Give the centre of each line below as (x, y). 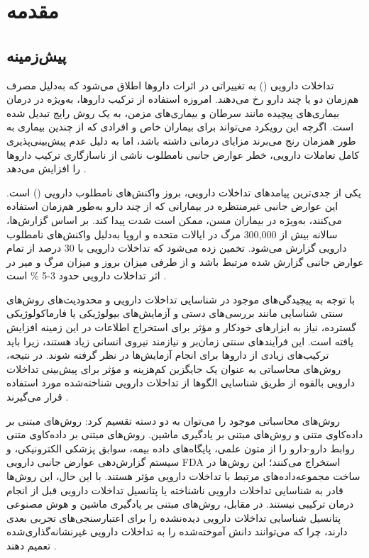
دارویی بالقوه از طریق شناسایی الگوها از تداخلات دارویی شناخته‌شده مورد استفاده (181, 383)
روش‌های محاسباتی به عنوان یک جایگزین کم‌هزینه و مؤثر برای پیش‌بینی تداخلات (174, 368)
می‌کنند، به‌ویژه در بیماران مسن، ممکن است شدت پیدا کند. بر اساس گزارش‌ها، (174, 219)
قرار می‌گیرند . (38, 397)
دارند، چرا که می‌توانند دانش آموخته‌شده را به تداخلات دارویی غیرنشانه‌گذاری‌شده (177, 531)
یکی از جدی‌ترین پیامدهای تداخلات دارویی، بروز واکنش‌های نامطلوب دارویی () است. (184, 192)
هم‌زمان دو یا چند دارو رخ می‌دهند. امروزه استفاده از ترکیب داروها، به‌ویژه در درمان (183, 99)
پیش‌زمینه (37, 55)
